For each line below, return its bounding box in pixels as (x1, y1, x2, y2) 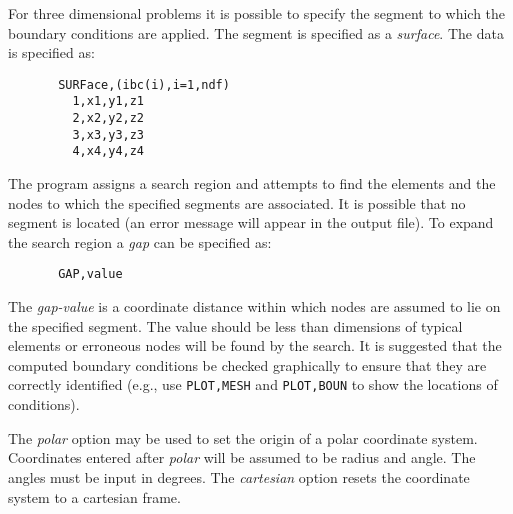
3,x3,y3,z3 (72, 127, 145, 142)
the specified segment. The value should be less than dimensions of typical (8, 315, 463, 336)
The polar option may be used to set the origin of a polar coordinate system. (8, 427, 478, 448)
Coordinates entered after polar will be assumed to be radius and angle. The (8, 447, 476, 468)
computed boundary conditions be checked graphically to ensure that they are (8, 354, 487, 375)
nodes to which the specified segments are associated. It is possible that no (8, 192, 466, 213)
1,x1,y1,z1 (72, 94, 145, 109)
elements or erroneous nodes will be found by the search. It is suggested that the (8, 335, 502, 356)
